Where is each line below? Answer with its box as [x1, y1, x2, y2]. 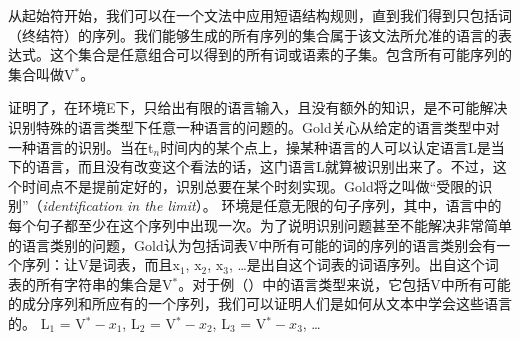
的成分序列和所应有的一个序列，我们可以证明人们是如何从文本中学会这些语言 [8, 293, 512, 314]
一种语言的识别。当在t [8, 136, 154, 157]
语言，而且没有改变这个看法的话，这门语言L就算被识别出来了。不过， [35, 156, 493, 177]
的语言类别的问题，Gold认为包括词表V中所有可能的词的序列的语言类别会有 [8, 234, 497, 255]
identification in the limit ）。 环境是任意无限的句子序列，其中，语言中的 [42, 195, 502, 216]
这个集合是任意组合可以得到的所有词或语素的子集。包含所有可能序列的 [49, 44, 512, 65]
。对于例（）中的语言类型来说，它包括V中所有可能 [178, 273, 511, 294]
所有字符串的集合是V [35, 273, 173, 294]
